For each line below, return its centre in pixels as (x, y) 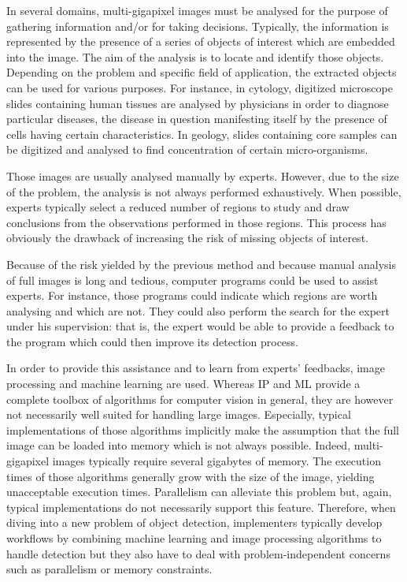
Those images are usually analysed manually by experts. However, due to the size (203, 175)
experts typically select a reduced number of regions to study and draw (178, 207)
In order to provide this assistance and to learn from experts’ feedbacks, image (196, 368)
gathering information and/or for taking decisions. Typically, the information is (198, 26)
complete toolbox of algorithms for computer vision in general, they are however (200, 399)
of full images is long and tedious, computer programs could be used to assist (192, 280)
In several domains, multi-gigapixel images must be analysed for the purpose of (197, 10)
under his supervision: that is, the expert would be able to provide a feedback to (200, 326)
